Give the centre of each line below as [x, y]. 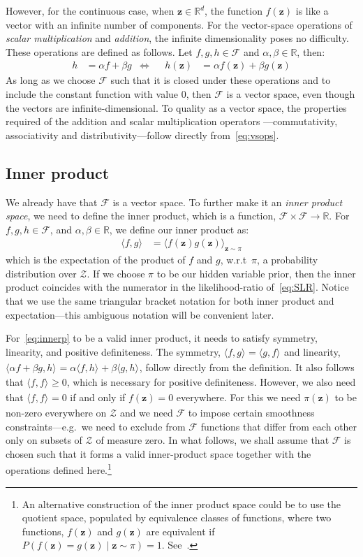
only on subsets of [44, 440]
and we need [146, 412]
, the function [234, 10]
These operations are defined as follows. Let [99, 51]
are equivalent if [180, 531]
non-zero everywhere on [56, 412]
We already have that [52, 202]
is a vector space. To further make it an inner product [228, 202]
